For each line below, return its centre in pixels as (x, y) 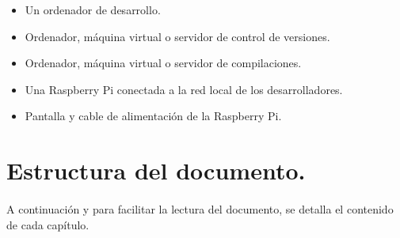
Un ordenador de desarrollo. (93, 9)
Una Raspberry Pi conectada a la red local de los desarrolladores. (184, 89)
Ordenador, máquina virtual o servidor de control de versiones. (177, 36)
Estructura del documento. (156, 170)
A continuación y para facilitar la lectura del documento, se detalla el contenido (200, 208)
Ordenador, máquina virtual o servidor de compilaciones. (163, 63)
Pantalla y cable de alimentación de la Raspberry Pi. (153, 116)
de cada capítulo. (48, 224)
